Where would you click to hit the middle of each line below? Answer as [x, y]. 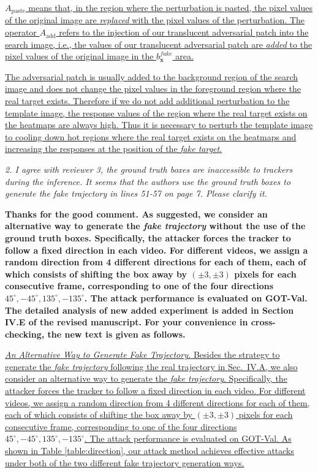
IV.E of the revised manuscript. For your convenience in [127, 322]
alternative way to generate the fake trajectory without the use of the [155, 226]
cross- [263, 322]
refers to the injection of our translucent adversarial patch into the [184, 32]
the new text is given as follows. [116, 334]
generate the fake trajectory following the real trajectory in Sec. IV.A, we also [151, 366]
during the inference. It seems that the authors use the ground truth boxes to [148, 181]
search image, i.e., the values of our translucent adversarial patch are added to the [159, 44]
